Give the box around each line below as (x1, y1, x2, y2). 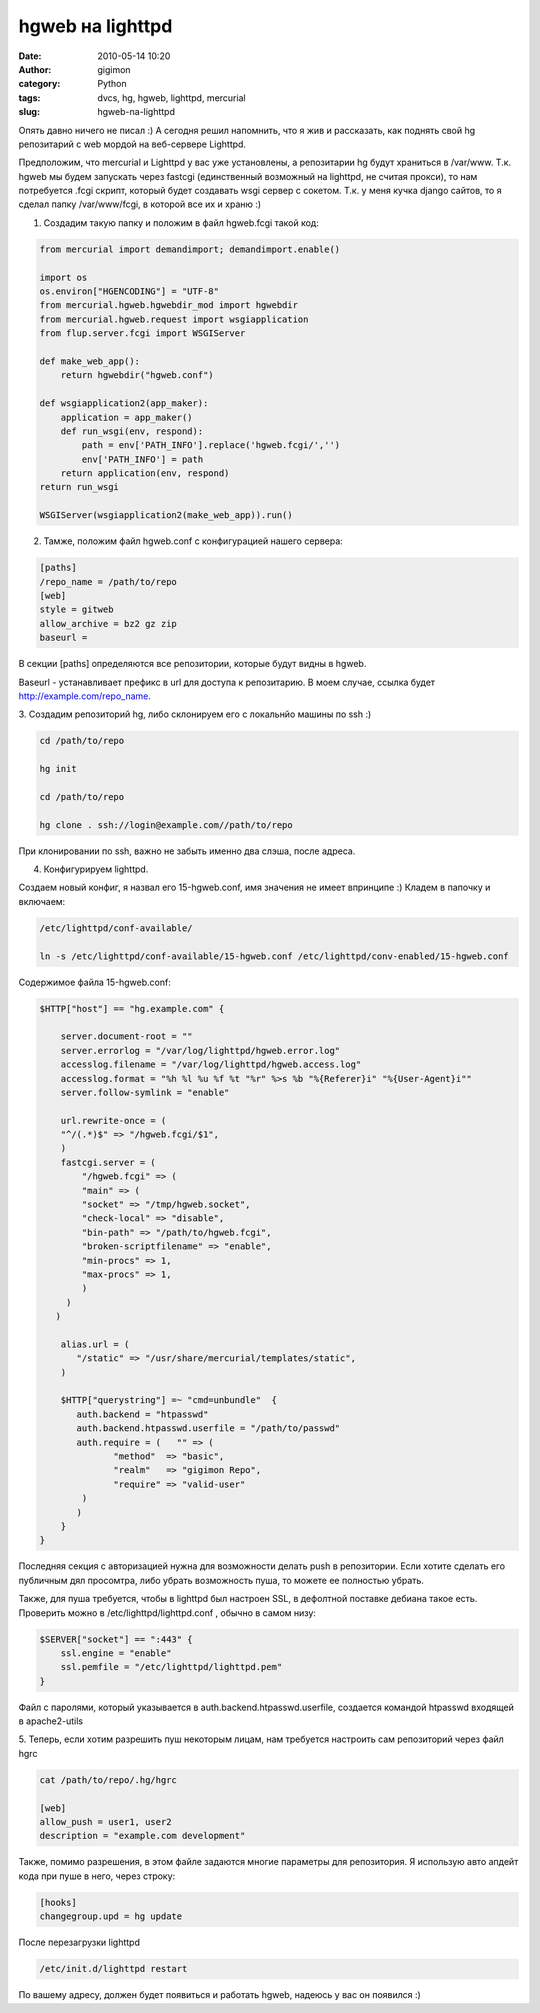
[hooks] (39, 1896, 77, 1908)
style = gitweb (39, 604, 114, 615)
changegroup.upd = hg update (39, 1911, 183, 1922)
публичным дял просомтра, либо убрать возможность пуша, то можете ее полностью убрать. (18, 1574, 425, 1586)
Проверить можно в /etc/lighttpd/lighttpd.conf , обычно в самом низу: (18, 1606, 317, 1619)
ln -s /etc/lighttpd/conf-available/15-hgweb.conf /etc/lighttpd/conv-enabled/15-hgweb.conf (39, 950, 509, 962)
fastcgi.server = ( (60, 1156, 157, 1168)
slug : (18, 106, 40, 118)
